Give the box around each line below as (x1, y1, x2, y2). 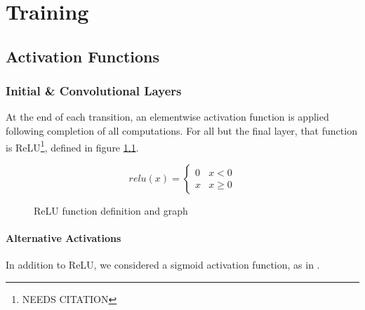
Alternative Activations (6, 231, 121, 245)
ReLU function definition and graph (34, 203, 188, 217)
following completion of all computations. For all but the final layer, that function (6, 123, 357, 137)
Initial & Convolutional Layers (6, 82, 182, 100)
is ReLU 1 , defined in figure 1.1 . (6, 137, 139, 154)
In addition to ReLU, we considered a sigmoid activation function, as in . (6, 257, 320, 272)
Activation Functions (6, 45, 160, 67)
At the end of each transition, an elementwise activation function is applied (6, 109, 329, 124)
